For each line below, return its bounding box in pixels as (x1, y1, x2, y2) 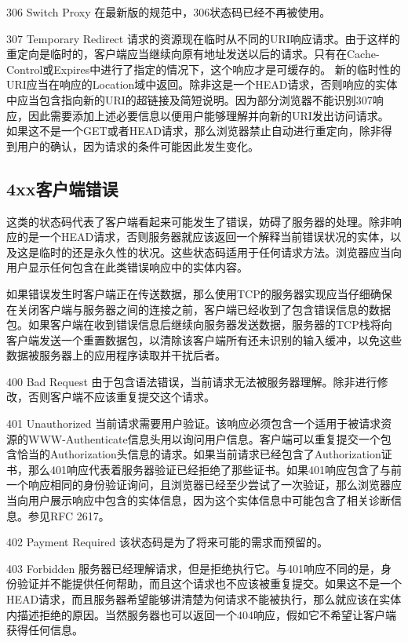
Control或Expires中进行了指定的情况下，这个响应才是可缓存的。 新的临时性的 (6, 60, 401, 77)
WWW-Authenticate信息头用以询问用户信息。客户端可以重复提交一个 (27, 430, 381, 447)
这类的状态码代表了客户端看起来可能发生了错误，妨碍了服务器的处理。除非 (6, 213, 391, 229)
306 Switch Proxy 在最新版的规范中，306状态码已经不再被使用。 (6, 4, 331, 20)
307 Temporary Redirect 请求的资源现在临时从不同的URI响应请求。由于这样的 (6, 30, 400, 46)
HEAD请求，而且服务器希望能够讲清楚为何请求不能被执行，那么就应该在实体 (6, 591, 402, 607)
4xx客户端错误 (6, 176, 118, 200)
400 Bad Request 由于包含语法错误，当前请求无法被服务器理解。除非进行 (6, 373, 377, 389)
